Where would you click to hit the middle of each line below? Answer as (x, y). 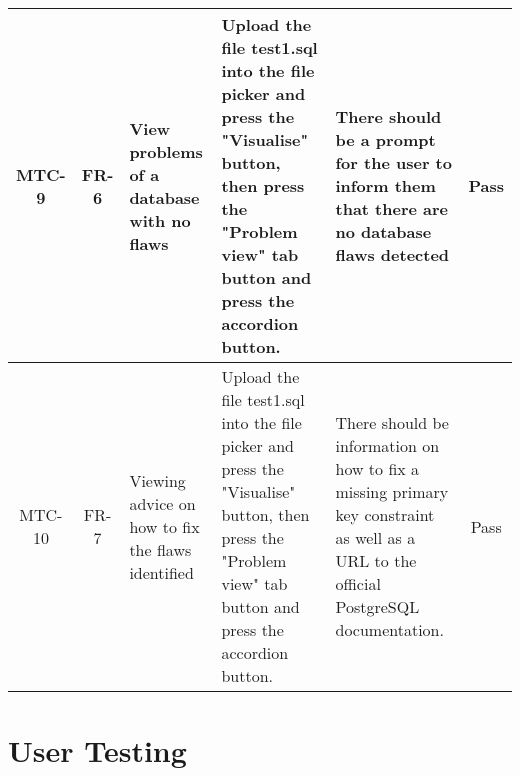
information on (387, 445)
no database (383, 231)
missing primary (392, 491)
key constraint (385, 514)
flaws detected (392, 254)
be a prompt (385, 139)
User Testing (97, 750)
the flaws (160, 549)
